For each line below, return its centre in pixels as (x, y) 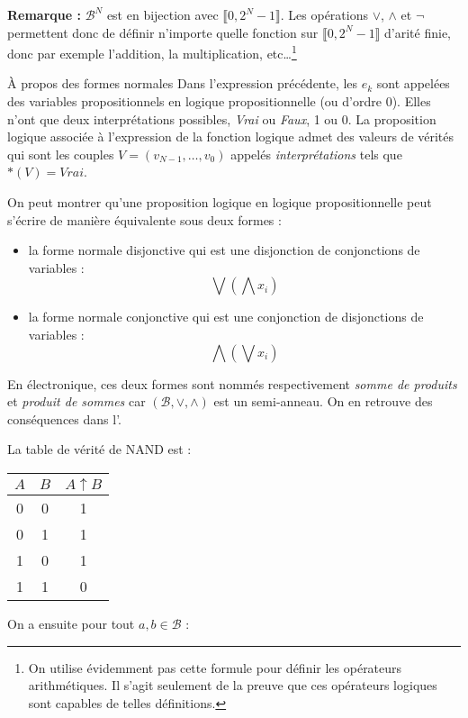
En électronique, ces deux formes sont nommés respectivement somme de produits (232, 383)
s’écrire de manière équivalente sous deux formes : (144, 219)
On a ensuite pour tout (71, 623)
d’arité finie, (418, 32)
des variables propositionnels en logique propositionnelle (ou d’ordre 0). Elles (219, 101)
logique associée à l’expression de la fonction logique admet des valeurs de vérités (231, 136)
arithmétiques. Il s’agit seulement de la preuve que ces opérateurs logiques (233, 685)
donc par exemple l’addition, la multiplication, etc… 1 (152, 52)
